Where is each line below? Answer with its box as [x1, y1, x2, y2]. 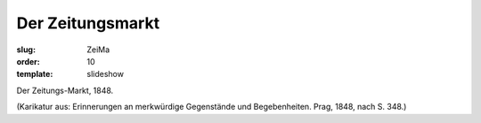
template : [16, 69, 53, 80]
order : [16, 56, 40, 66]
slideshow [86, 69, 125, 80]
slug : [16, 44, 36, 55]
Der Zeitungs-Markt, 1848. [16, 85, 114, 96]
